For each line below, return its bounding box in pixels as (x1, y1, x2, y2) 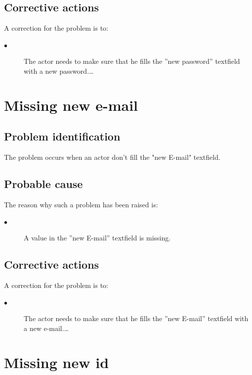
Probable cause (4, 176, 83, 191)
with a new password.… (24, 65, 94, 76)
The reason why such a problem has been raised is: (4, 199, 158, 209)
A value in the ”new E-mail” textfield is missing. (24, 233, 171, 243)
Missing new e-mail (4, 94, 138, 115)
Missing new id (4, 352, 109, 372)
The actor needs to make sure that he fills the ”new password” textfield (24, 56, 240, 66)
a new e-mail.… (24, 323, 69, 333)
